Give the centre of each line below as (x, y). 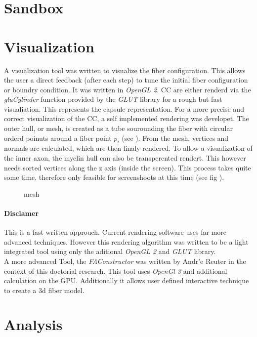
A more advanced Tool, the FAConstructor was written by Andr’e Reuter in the (125, 261)
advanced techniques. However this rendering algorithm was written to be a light (126, 241)
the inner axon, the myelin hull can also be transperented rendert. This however (125, 158)
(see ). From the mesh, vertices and (175, 138)
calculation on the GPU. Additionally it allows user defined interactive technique (127, 280)
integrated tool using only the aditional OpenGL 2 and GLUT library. (110, 251)
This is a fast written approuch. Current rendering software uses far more (115, 232)
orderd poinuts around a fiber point (58, 138)
